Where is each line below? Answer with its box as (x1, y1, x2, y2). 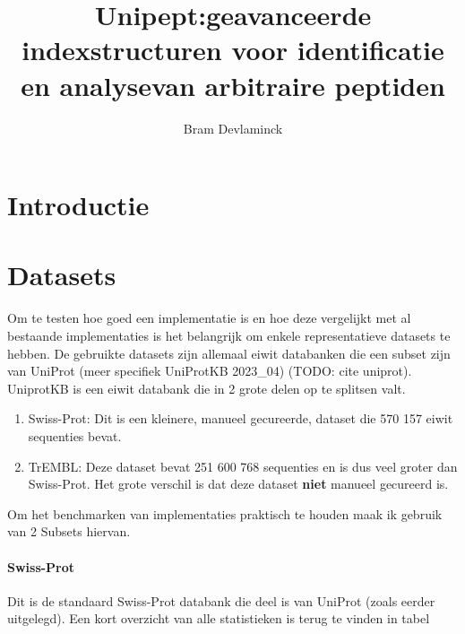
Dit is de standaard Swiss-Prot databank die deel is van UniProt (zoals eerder (7, 591, 435, 610)
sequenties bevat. (28, 426, 122, 445)
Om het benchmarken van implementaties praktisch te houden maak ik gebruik (7, 504, 443, 523)
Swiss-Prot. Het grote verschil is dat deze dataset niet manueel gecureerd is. (28, 474, 449, 493)
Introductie (7, 187, 150, 223)
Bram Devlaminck (183, 118, 283, 137)
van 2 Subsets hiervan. (7, 522, 131, 541)
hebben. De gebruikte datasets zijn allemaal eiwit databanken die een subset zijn (7, 343, 451, 362)
